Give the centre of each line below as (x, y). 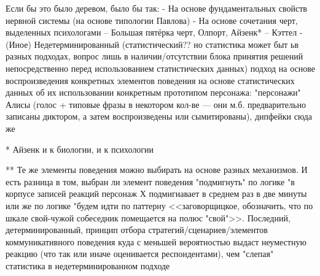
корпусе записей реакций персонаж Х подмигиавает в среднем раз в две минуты (156, 194)
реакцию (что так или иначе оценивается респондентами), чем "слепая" (140, 254)
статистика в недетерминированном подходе (88, 265)
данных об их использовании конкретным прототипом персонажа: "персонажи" (153, 92)
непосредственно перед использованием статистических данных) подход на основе (160, 68)
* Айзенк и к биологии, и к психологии (80, 149)
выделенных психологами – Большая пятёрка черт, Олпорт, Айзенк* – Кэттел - (154, 32)
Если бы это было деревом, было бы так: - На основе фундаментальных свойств (156, 8)
